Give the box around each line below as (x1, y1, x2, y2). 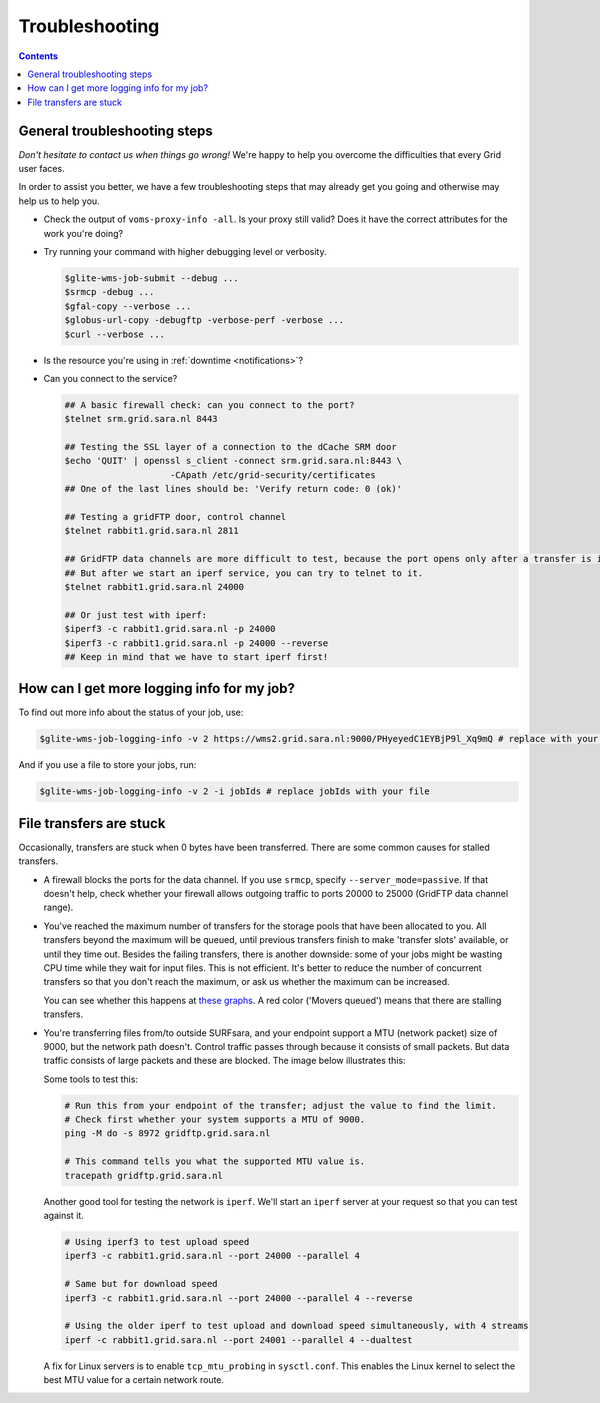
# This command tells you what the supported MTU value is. (64, 1156, 366, 1167)
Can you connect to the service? (43, 372, 178, 384)
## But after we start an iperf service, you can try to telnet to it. (64, 567, 424, 579)
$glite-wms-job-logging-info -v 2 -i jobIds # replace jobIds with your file (39, 786, 430, 797)
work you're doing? (43, 227, 124, 239)
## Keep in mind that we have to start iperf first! (64, 651, 329, 662)
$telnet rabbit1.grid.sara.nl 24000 (64, 581, 245, 592)
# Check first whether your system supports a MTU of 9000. (64, 1114, 366, 1125)
